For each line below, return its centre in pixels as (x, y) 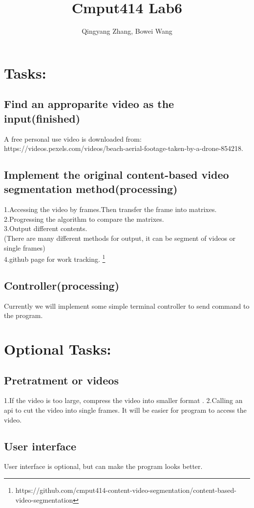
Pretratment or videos (61, 380)
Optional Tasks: (58, 349)
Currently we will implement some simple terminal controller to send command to (127, 306)
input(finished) (42, 118)
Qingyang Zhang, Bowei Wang (127, 31)
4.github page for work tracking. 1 (55, 258)
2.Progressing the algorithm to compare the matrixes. (84, 219)
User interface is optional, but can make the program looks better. (103, 466)
